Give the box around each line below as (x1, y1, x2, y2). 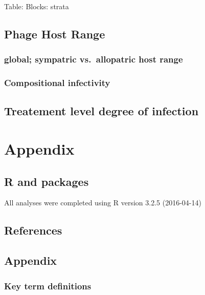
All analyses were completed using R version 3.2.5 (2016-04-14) (4, 197, 201, 208)
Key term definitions (4, 279, 92, 292)
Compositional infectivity (4, 76, 110, 89)
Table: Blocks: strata (4, 1, 69, 11)
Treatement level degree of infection (4, 103, 199, 119)
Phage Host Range (4, 26, 105, 41)
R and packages (4, 173, 89, 189)
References (4, 222, 62, 238)
